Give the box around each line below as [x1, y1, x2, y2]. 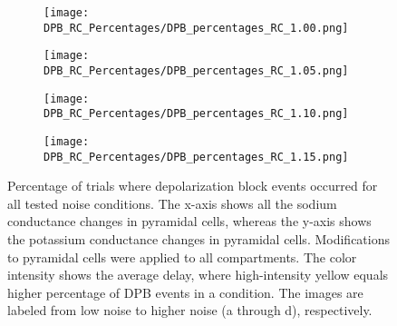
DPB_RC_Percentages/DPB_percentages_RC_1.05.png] [44, 64, 349, 77]
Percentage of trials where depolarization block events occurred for [7, 176, 378, 195]
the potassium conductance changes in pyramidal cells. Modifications [7, 230, 390, 249]
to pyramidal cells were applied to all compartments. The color [7, 247, 357, 266]
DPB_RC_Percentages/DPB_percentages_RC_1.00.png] [44, 21, 349, 35]
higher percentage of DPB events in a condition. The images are [7, 282, 363, 301]
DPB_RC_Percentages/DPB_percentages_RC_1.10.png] [44, 107, 349, 121]
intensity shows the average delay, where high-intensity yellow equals [7, 265, 389, 284]
